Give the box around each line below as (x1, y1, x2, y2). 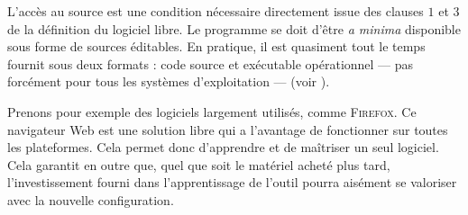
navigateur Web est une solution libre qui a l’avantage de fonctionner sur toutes (7, 120, 448, 139)
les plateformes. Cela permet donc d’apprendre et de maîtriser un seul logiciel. (7, 138, 439, 157)
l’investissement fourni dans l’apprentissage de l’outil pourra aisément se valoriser (7, 173, 457, 192)
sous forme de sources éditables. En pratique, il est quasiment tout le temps (7, 37, 426, 56)
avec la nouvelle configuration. (7, 190, 174, 209)
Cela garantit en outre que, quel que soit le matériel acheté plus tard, (7, 155, 390, 174)
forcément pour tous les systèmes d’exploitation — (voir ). (7, 72, 330, 91)
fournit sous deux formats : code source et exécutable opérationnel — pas (7, 54, 414, 73)
